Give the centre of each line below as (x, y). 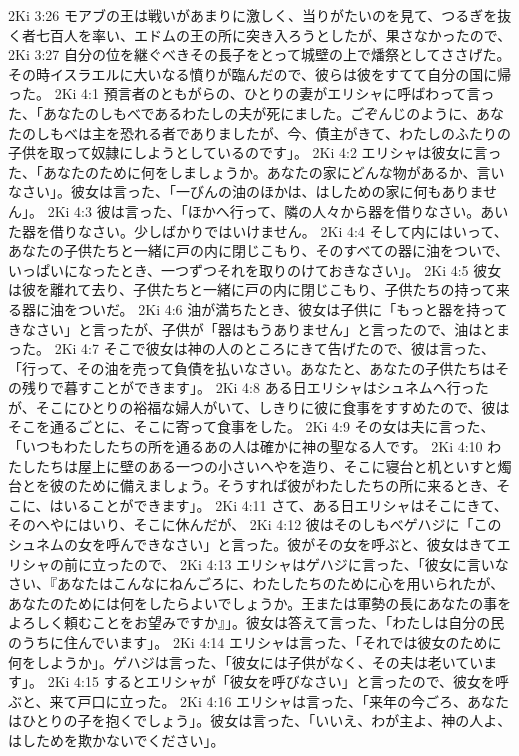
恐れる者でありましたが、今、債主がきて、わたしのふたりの (315, 132)
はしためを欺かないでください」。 (116, 739)
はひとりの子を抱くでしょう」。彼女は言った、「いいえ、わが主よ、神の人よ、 (260, 720)
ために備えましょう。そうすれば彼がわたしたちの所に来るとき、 (287, 485)
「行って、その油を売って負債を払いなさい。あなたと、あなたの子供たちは (252, 367)
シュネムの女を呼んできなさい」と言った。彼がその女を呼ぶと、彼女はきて (252, 544)
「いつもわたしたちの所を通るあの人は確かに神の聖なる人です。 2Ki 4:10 (245, 446)
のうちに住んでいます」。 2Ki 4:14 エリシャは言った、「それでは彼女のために (255, 642)
